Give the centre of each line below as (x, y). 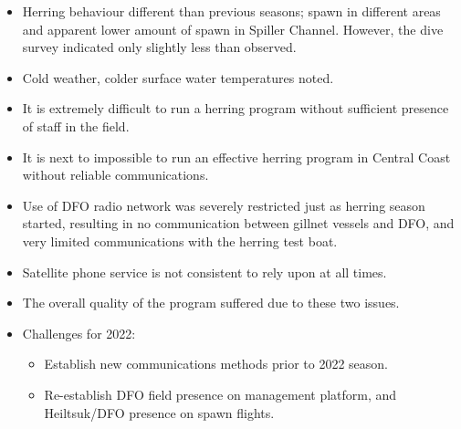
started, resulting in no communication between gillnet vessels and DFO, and (238, 223)
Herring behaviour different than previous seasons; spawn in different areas (231, 11)
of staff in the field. (76, 126)
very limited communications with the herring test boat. (180, 241)
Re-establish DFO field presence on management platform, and (220, 394)
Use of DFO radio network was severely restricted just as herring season (224, 205)
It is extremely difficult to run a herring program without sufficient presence (236, 108)
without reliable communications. (115, 175)
